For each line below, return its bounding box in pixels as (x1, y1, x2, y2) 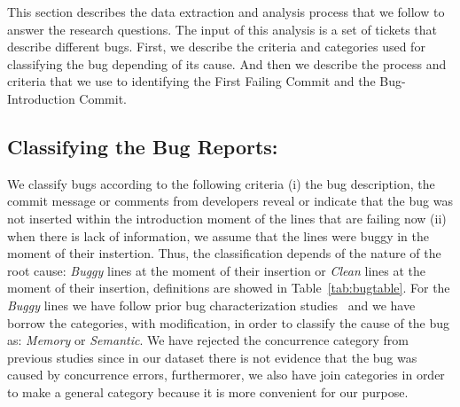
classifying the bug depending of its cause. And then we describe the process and (7, 54, 447, 73)
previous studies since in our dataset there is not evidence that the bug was (7, 348, 417, 366)
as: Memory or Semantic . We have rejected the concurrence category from (7, 331, 409, 349)
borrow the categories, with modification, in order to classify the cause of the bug (7, 313, 450, 332)
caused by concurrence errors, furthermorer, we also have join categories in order (7, 365, 445, 384)
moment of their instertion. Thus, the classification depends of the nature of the (7, 244, 441, 262)
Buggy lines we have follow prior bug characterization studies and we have (7, 295, 416, 314)
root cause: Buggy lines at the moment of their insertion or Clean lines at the (7, 261, 426, 279)
